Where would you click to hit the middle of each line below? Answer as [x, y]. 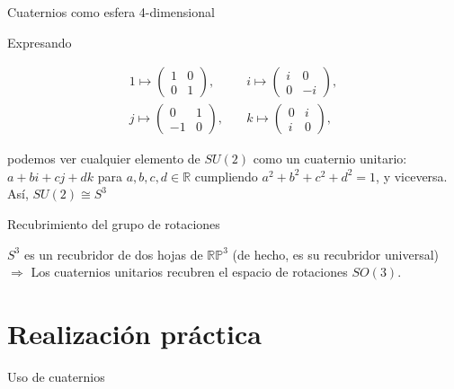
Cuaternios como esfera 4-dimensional [111, 12]
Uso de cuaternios [56, 376]
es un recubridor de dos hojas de [113, 254]
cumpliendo [226, 176]
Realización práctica [134, 333]
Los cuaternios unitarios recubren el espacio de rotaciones [189, 272]
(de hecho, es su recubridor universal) [335, 254]
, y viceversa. [412, 176]
